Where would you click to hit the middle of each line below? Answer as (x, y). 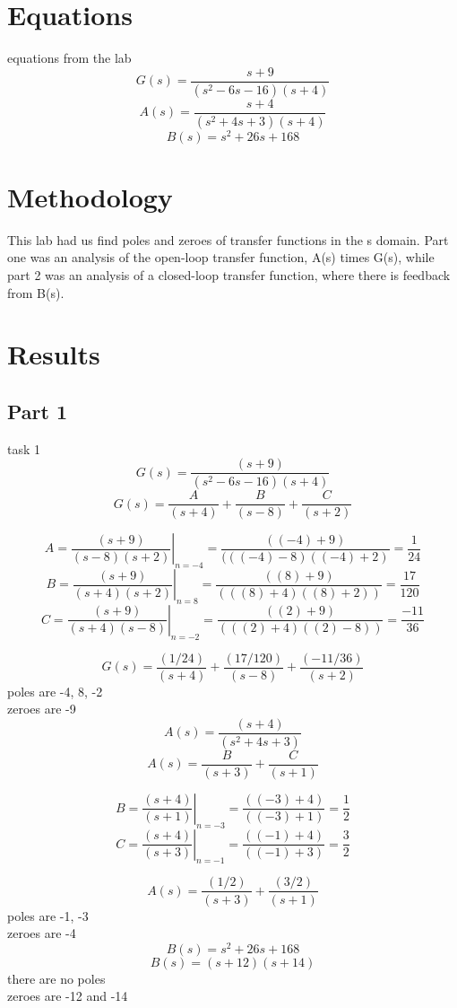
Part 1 (38, 411)
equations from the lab (69, 58)
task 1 (24, 448)
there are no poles (56, 978)
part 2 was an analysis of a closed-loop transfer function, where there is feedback (229, 274)
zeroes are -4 (42, 933)
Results (54, 354)
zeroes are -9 (42, 709)
